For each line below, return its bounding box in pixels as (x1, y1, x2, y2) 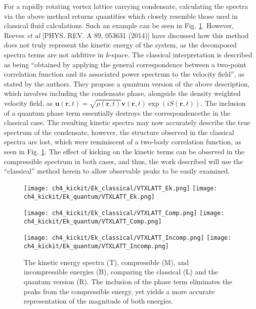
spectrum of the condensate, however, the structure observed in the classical (4, 127, 234, 137)
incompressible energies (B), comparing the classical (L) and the (24, 266, 218, 277)
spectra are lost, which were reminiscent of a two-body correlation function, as (4, 136, 242, 147)
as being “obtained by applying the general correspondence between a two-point (4, 59, 246, 69)
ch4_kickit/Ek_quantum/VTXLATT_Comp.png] (24, 218, 162, 225)
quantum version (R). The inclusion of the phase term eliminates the (24, 276, 232, 286)
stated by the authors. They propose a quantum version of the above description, (4, 78, 250, 88)
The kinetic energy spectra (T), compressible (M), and (24, 257, 189, 267)
